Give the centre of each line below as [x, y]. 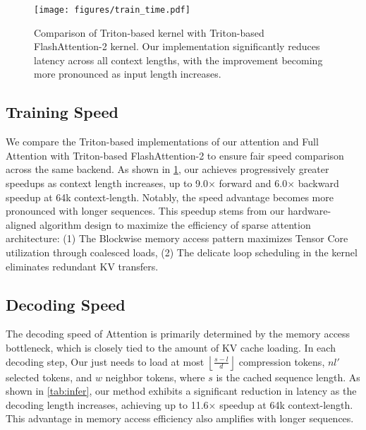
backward [318, 183]
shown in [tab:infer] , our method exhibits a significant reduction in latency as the [181, 391]
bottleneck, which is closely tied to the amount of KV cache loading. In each [171, 347]
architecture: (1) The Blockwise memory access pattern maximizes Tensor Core [177, 238]
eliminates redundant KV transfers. [82, 266]
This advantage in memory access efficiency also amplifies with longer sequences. [180, 418]
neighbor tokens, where [155, 377]
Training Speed [62, 112]
